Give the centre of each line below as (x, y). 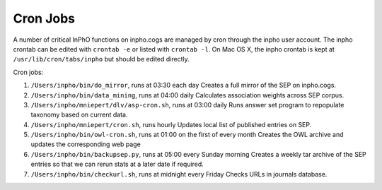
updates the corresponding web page (86, 144)
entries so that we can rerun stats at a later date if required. (117, 164)
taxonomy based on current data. (79, 115)
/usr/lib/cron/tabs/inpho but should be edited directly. (102, 59)
